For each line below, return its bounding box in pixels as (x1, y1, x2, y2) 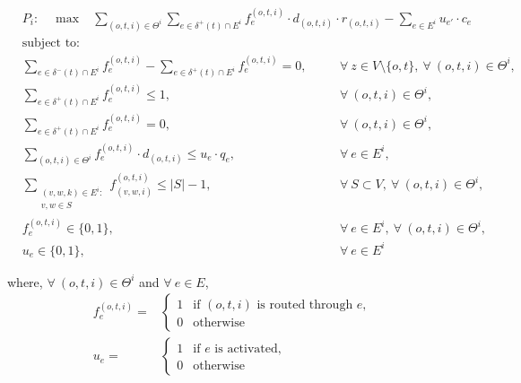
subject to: (22, 36, 81, 49)
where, (7, 272, 43, 291)
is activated (214, 343, 278, 356)
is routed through (256, 299, 353, 312)
